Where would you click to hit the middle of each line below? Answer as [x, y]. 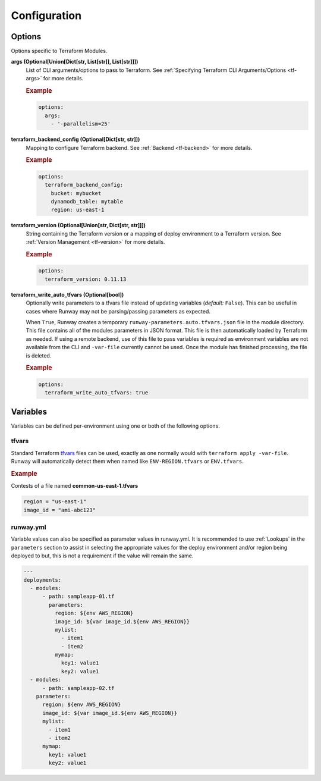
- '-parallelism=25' [81, 124]
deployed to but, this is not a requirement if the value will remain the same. [102, 556]
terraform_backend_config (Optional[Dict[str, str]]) [75, 139]
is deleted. [39, 355]
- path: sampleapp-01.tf [79, 597]
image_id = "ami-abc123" [60, 510]
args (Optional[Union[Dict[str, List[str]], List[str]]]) [75, 62]
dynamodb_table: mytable [87, 202]
